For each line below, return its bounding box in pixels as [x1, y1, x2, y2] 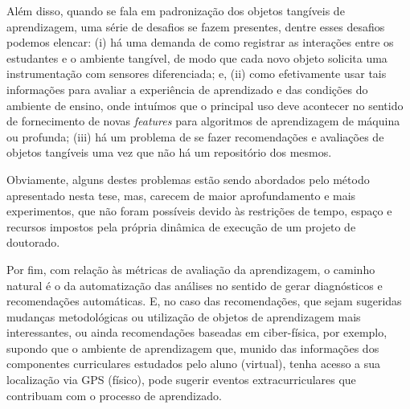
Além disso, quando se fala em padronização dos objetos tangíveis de [6, 2, 345, 18]
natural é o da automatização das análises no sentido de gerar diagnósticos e [6, 276, 383, 293]
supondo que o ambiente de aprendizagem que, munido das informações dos [6, 339, 379, 356]
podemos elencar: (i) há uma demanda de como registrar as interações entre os [6, 34, 394, 51]
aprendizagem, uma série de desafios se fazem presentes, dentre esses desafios [6, 18, 385, 35]
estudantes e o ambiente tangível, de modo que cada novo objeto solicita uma [6, 49, 387, 66]
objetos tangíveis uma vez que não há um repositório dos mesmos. [6, 144, 332, 161]
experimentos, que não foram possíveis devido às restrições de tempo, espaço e [6, 202, 392, 219]
